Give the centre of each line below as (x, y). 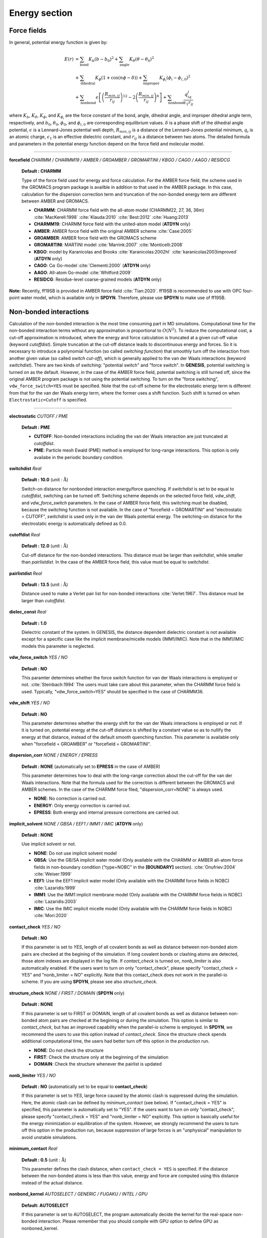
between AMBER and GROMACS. (55, 201)
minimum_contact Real (33, 1148)
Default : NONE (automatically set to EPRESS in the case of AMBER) (91, 766)
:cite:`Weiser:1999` (53, 874)
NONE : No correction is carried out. (70, 799)
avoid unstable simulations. (49, 1137)
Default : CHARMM (41, 171)
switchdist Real (25, 468)
